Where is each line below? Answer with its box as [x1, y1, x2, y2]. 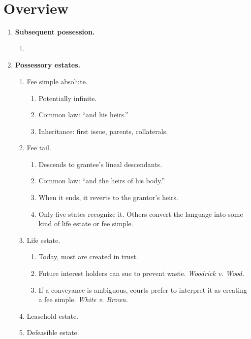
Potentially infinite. [38, 93, 97, 103]
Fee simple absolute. [27, 76, 88, 86]
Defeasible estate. [27, 327, 79, 338]
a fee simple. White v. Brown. [38, 294, 128, 305]
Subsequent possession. [15, 27, 95, 37]
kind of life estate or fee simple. [38, 218, 133, 229]
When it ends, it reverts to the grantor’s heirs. [38, 192, 179, 203]
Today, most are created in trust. [38, 251, 138, 262]
